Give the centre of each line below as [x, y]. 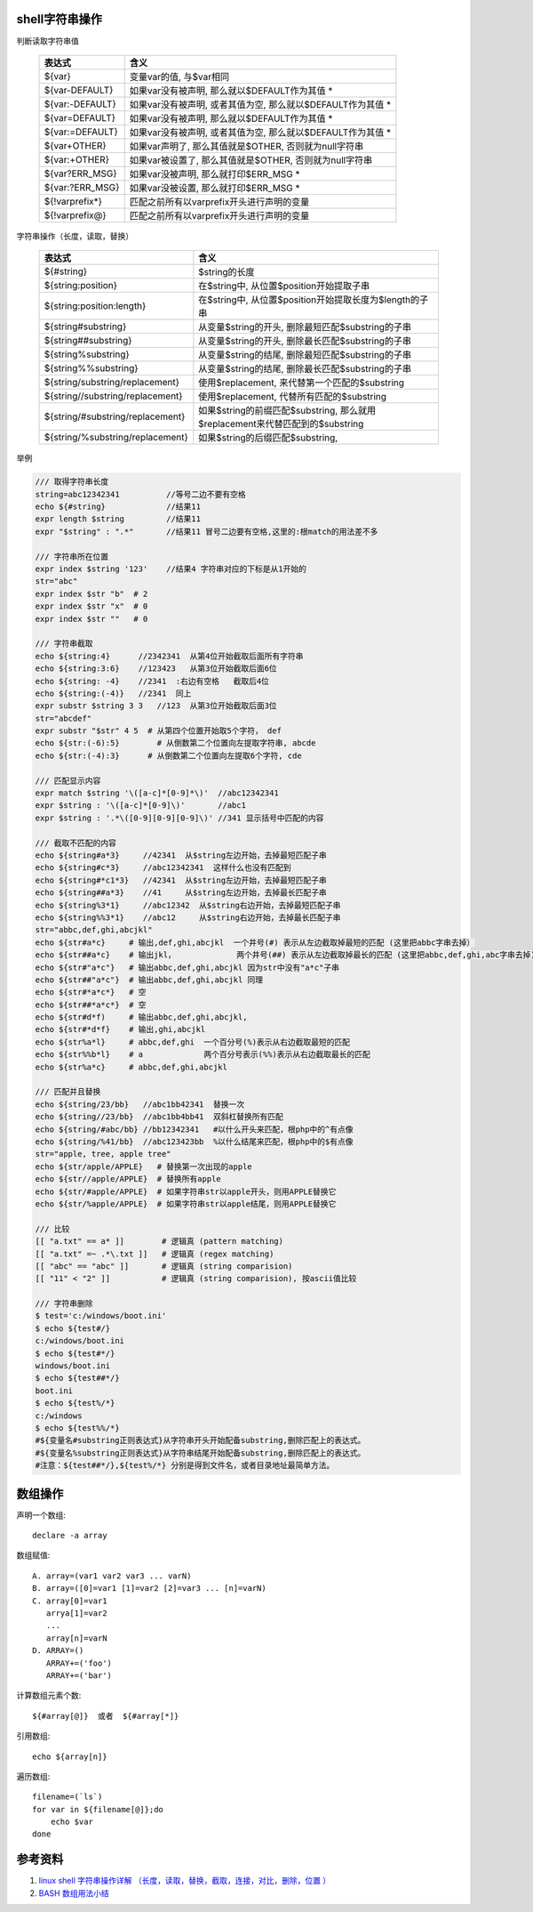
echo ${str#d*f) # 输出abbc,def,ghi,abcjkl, [141, 1017]
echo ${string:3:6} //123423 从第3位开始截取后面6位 [156, 669]
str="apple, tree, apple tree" [103, 1154]
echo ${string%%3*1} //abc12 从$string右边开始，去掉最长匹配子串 [188, 917]
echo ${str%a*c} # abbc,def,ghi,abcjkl [131, 1067]
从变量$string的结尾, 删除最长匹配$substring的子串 [305, 369]
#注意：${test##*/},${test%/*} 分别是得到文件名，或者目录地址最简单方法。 [185, 1465]
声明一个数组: [41, 1515]
